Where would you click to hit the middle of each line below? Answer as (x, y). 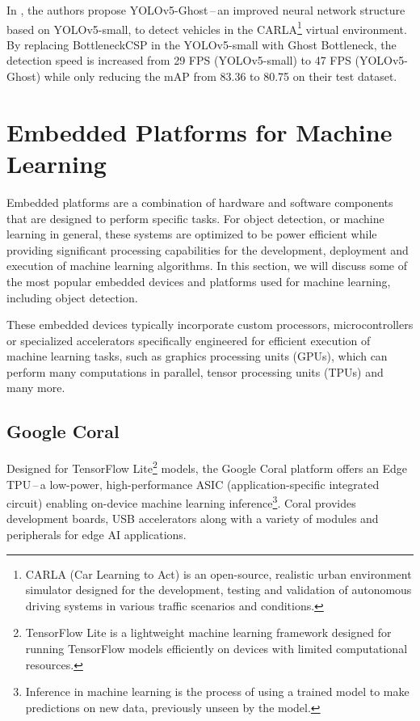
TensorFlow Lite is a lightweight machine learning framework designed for (208, 632)
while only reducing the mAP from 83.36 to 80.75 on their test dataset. (220, 76)
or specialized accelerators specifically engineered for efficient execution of (189, 340)
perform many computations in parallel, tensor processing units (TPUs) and (195, 371)
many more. (36, 388)
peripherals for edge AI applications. (97, 534)
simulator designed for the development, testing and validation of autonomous (218, 590)
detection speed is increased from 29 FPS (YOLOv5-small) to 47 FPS (179, 60)
